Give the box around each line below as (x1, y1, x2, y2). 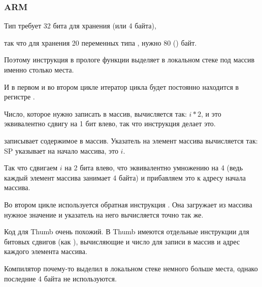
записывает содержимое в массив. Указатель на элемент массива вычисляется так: (4, 135, 258, 146)
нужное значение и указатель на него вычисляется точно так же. (4, 209, 204, 220)
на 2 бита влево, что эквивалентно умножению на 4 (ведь (64, 162, 243, 173)
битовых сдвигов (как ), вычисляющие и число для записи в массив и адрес (4, 236, 240, 246)
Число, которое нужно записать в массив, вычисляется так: (4, 108, 187, 119)
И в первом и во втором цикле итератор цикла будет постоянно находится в (4, 81, 239, 92)
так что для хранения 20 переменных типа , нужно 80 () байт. (4, 37, 197, 48)
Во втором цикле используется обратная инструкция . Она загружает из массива (4, 199, 252, 209)
